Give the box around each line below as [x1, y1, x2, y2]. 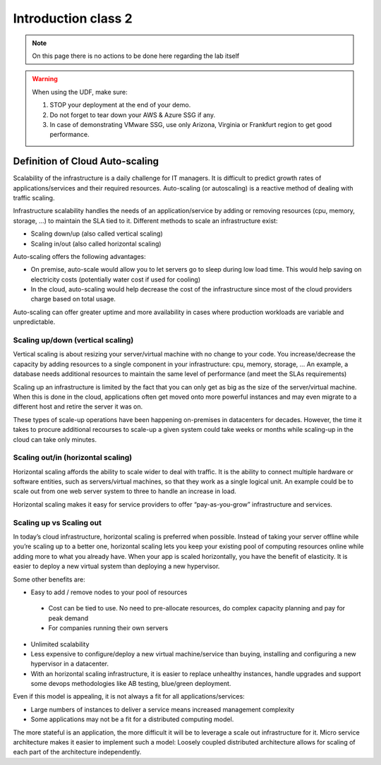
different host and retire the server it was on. [13, 402, 143, 411]
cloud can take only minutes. [13, 435, 97, 444]
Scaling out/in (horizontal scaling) [13, 452, 133, 462]
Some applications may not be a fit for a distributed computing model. [30, 715, 234, 723]
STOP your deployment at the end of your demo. [49, 101, 191, 109]
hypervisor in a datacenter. [30, 660, 109, 668]
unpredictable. [13, 318, 56, 326]
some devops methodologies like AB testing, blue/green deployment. [30, 680, 231, 688]
